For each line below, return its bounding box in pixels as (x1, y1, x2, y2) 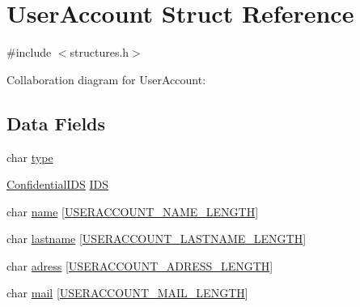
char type (6, 148, 53, 165)
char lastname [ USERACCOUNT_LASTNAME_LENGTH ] (6, 230, 307, 247)
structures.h (70, 44, 129, 61)
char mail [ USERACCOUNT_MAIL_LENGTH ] (6, 284, 248, 301)
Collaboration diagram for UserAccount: (6, 70, 206, 87)
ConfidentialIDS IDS (6, 176, 109, 193)
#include (6, 44, 52, 61)
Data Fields (6, 110, 106, 135)
